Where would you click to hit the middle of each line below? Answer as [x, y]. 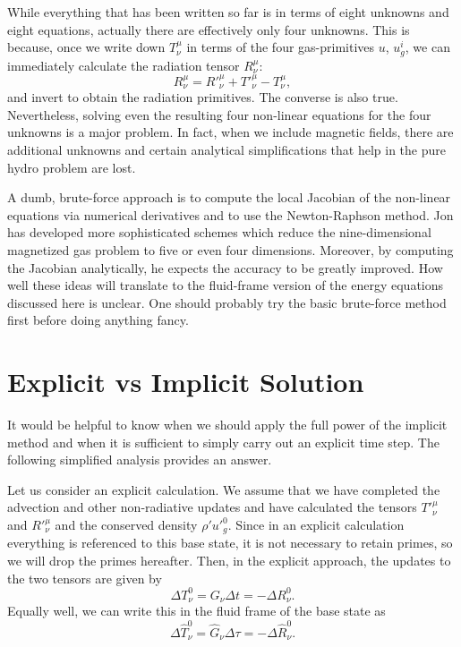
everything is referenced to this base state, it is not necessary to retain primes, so [230, 543]
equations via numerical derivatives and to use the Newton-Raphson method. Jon [230, 214]
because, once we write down [86, 47]
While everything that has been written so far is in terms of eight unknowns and [228, 12]
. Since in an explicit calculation [316, 524]
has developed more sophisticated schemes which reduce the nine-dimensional [219, 232]
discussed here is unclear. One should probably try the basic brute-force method [227, 302]
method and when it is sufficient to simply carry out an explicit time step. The [223, 442]
